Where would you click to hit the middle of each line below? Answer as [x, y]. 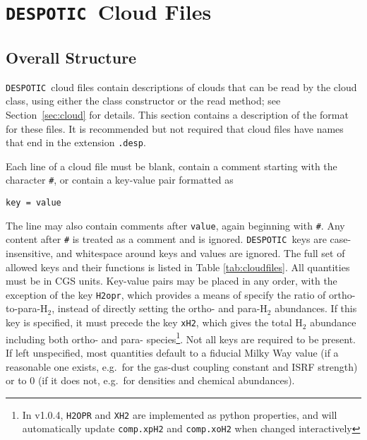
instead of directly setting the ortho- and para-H [162, 308]
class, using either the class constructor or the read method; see [143, 101]
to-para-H [27, 308]
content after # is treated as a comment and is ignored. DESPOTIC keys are [166, 239]
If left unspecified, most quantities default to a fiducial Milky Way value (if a [172, 352]
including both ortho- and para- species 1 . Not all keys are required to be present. [181, 338]
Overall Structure [71, 57]
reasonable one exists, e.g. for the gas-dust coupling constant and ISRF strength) [182, 366]
